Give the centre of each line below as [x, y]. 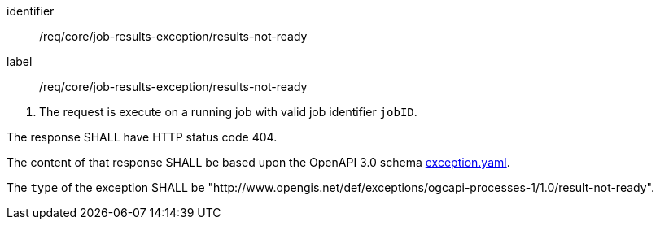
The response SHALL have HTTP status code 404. [142, 137]
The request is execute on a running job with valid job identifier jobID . [228, 112]
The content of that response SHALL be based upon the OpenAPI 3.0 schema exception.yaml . [258, 162]
